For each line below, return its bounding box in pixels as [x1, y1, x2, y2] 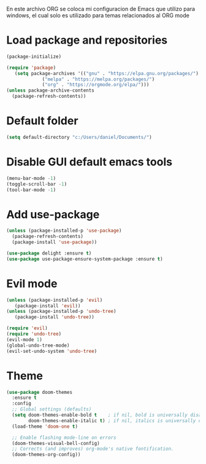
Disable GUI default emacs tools [6, 155, 173, 169]
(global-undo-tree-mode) [6, 342, 70, 348]
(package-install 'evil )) [14, 302, 81, 309]
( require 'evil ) [6, 325, 48, 331]
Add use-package [6, 207, 100, 221]
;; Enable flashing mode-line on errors [12, 435, 116, 441]
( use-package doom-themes [6, 389, 72, 395]
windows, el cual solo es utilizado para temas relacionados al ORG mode [6, 12, 190, 19]
